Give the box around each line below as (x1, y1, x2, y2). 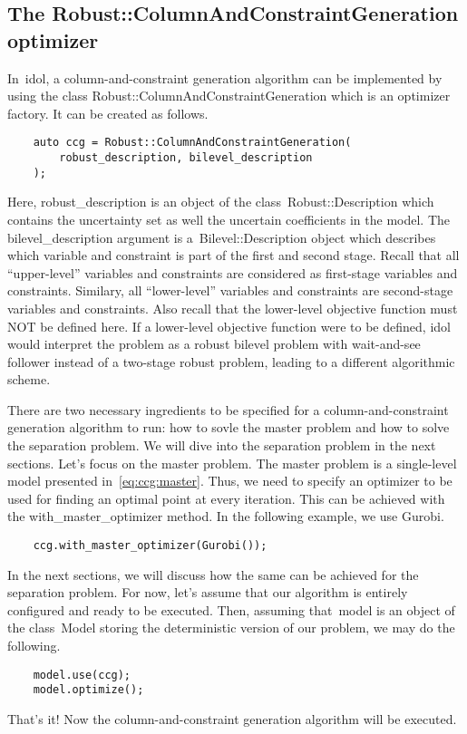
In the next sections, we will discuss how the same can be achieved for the (7, 565, 419, 584)
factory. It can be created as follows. (7, 103, 209, 122)
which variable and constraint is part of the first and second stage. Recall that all (7, 246, 460, 265)
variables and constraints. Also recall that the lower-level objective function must (7, 298, 458, 317)
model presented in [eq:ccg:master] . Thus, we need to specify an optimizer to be (7, 471, 452, 490)
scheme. (7, 370, 51, 389)
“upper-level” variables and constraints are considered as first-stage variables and (7, 263, 458, 282)
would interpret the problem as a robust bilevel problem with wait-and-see (7, 334, 421, 353)
